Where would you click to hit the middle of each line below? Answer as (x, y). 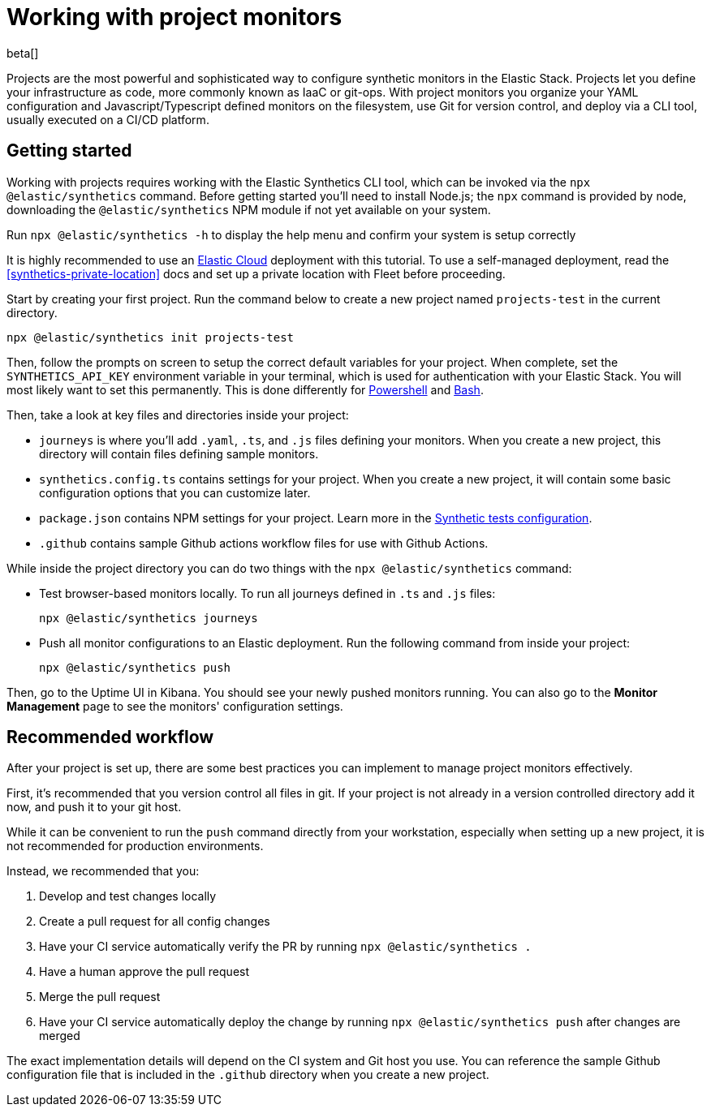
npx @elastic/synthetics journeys (149, 618)
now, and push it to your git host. (94, 807)
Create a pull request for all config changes (155, 922)
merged (60, 1036)
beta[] (23, 53)
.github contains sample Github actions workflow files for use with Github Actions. (264, 543)
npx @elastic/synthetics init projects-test (151, 337)
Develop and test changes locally (128, 896)
